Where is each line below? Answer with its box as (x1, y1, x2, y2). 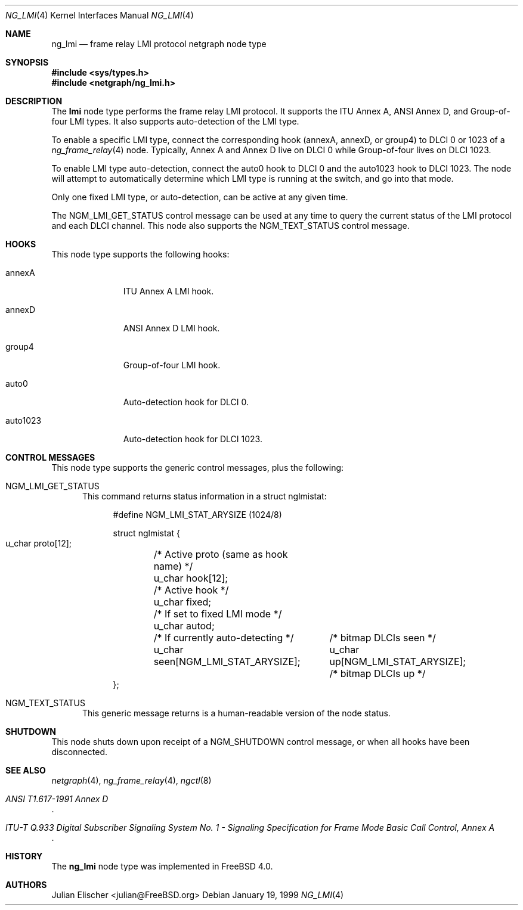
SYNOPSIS (5, 57, 49, 67)
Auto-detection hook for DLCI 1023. (123, 434, 262, 444)
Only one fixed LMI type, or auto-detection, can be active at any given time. (51, 192, 348, 202)
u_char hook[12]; (153, 572, 228, 584)
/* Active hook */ (153, 584, 229, 596)
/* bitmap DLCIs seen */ (329, 632, 436, 644)
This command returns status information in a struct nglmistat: (82, 491, 327, 501)
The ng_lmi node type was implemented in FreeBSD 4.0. (51, 861, 273, 871)
